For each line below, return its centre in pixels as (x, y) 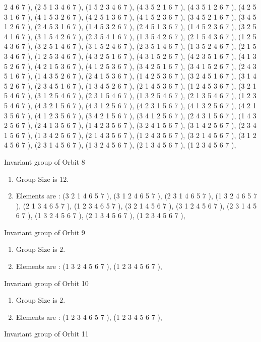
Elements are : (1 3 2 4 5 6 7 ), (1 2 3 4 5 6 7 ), (89, 266)
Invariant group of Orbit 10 (46, 283)
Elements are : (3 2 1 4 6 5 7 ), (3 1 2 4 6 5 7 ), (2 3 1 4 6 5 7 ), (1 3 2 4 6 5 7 (136, 196)
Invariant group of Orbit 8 (45, 161)
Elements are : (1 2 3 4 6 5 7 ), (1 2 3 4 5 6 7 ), (89, 317)
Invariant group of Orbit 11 (46, 334)
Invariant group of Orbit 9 (45, 232)
